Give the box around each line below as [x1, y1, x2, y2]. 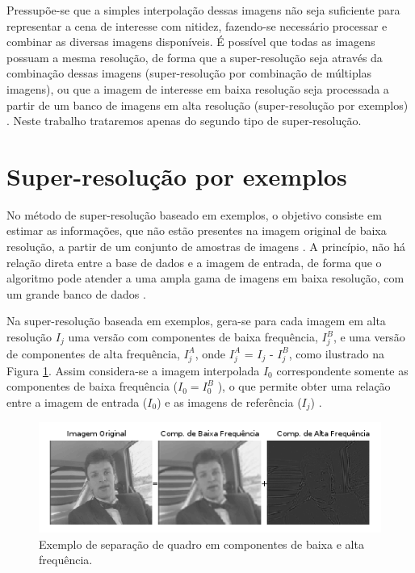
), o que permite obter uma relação [217, 378, 391, 395]
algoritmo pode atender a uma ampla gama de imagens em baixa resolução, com [6, 270, 405, 286]
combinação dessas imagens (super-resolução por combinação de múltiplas [6, 65, 372, 82]
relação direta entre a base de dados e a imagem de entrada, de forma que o [6, 253, 382, 270]
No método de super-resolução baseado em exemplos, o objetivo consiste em [6, 206, 382, 223]
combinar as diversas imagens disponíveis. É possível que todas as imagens [6, 33, 375, 50]
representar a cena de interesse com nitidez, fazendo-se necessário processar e [6, 17, 388, 34]
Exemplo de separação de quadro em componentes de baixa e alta [39, 535, 364, 552]
